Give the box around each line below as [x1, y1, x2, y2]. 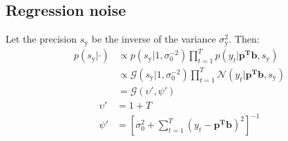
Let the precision [6, 32, 77, 46]
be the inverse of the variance [91, 32, 216, 46]
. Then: [229, 32, 260, 46]
